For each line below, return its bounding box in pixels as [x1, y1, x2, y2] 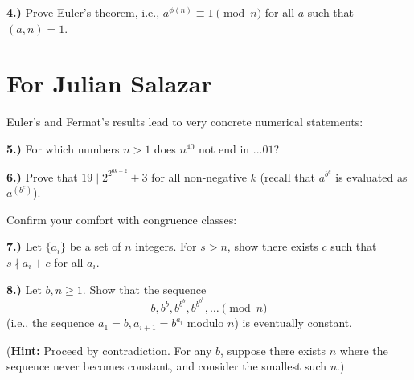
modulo [187, 314, 224, 331]
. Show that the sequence [82, 280, 207, 297]
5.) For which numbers [6, 140, 120, 157]
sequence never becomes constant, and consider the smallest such [6, 358, 326, 374]
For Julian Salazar [6, 67, 212, 100]
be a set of [69, 238, 121, 255]
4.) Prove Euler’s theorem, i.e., [6, 4, 160, 20]
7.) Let [6, 238, 42, 255]
